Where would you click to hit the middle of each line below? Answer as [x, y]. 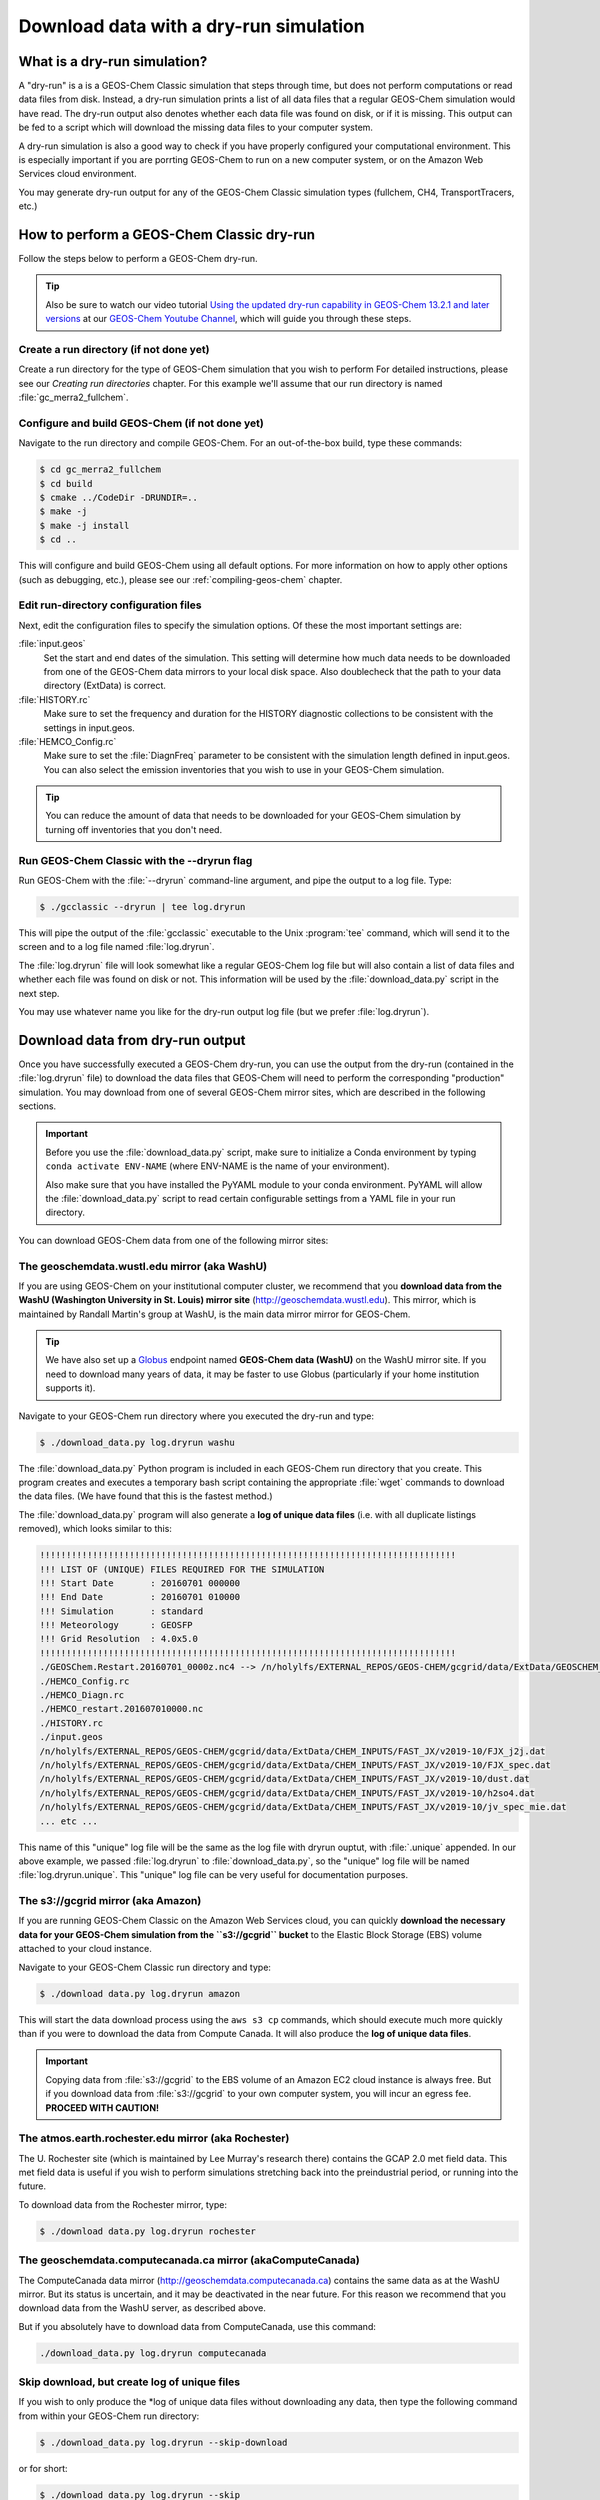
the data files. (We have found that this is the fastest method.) [146, 1496]
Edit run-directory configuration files [110, 605]
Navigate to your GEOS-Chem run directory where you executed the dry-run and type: [196, 1416]
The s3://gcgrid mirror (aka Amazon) [110, 1901]
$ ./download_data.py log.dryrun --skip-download [163, 2442]
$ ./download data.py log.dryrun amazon [139, 1993]
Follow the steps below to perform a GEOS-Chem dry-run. [138, 259]
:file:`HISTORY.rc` [54, 699]
